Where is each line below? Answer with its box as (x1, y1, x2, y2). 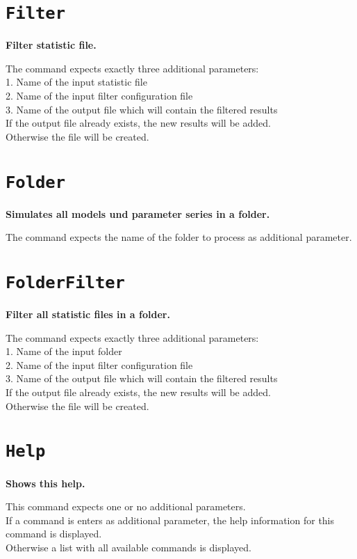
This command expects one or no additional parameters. (6, 499, 246, 514)
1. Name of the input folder (6, 344, 122, 359)
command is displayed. (6, 526, 102, 541)
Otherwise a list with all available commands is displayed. (6, 540, 251, 554)
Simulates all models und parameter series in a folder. (6, 206, 270, 221)
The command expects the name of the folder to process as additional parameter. (6, 230, 352, 244)
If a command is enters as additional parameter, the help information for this (6, 512, 335, 527)
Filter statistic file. (6, 38, 97, 52)
